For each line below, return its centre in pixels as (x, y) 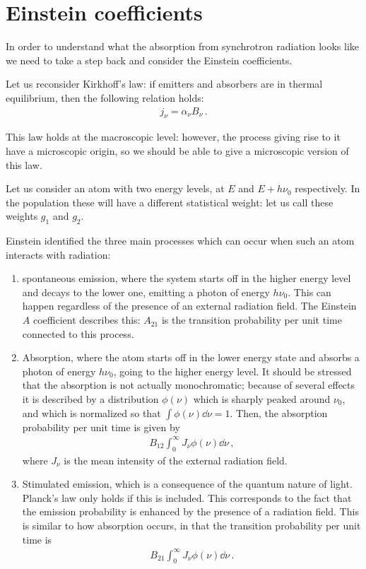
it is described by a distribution (90, 399)
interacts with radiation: (58, 254)
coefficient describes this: (87, 320)
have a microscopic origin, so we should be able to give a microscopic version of (177, 150)
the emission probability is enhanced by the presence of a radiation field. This (190, 511)
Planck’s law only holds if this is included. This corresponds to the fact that (187, 497)
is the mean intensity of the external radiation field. (176, 460)
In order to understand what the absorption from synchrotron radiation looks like (183, 46)
